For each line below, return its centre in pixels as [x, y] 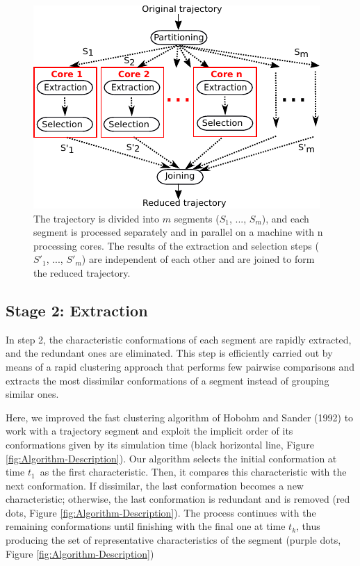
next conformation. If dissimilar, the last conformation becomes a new [155, 485]
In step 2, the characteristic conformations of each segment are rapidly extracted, [179, 339]
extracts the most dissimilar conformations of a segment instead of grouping [167, 380]
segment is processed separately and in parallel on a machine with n [178, 232]
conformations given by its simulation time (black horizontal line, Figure [160, 444]
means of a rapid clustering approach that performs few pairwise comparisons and [180, 366]
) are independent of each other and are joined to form [198, 259]
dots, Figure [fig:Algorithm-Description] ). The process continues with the [161, 512]
